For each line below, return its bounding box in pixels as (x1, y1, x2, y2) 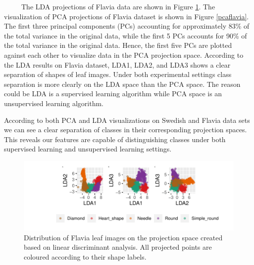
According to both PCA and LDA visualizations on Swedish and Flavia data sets (4, 114, 250, 125)
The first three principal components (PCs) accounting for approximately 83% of (4, 21, 250, 31)
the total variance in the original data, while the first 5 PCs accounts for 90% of (4, 30, 247, 40)
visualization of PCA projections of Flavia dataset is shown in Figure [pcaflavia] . (4, 11, 249, 21)
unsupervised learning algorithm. (4, 98, 103, 108)
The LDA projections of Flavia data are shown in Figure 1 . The (21, 1, 215, 11)
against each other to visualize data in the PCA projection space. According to (4, 49, 244, 60)
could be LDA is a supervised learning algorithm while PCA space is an (4, 88, 222, 99)
